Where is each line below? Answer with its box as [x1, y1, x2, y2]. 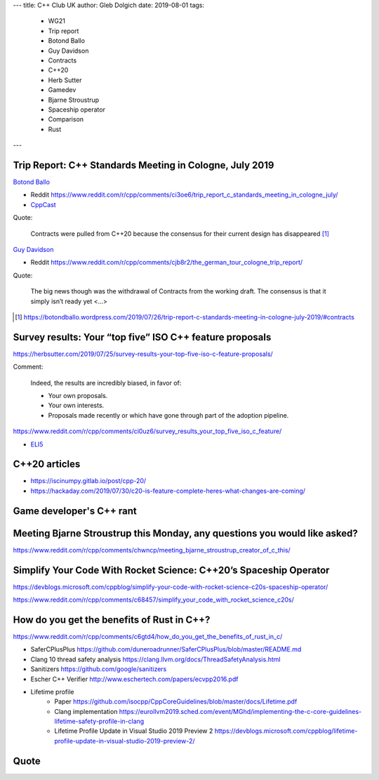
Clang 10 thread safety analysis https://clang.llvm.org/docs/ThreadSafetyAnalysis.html [30, 655, 281, 663]
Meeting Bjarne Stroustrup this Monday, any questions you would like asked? [13, 527, 358, 539]
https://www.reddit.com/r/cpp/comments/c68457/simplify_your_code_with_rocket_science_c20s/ [13, 595, 294, 604]
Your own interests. [48, 401, 105, 410]
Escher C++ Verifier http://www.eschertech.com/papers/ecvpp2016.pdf [30, 675, 239, 683]
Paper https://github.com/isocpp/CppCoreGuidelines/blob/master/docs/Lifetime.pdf [54, 697, 298, 706]
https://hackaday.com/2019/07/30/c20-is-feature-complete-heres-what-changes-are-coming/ [30, 487, 305, 495]
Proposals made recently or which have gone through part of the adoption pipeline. [48, 411, 289, 419]
